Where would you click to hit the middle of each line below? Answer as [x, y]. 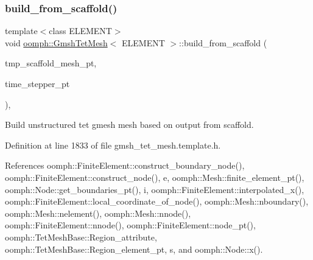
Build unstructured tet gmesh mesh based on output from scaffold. [129, 125]
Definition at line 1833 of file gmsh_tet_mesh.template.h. [113, 145]
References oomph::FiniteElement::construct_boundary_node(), [125, 165]
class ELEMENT [80, 31]
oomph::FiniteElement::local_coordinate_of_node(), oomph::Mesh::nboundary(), [157, 201]
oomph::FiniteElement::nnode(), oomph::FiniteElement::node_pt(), [130, 225]
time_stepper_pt [37, 83]
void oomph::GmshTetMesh [56, 42]
